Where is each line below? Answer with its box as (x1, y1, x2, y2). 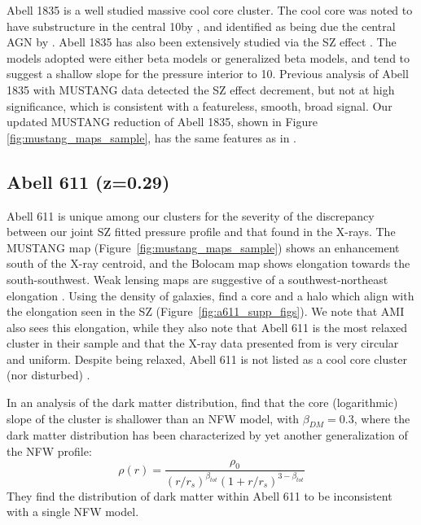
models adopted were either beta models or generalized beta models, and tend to (7, 49, 410, 66)
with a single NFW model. (7, 503, 139, 520)
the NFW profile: (7, 443, 92, 460)
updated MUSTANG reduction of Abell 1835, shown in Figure (7, 113, 318, 130)
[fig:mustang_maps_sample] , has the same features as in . (7, 129, 297, 146)
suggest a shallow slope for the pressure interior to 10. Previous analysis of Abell (7, 65, 409, 82)
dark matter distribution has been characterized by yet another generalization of (7, 427, 408, 444)
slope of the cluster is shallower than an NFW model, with (7, 409, 300, 427)
